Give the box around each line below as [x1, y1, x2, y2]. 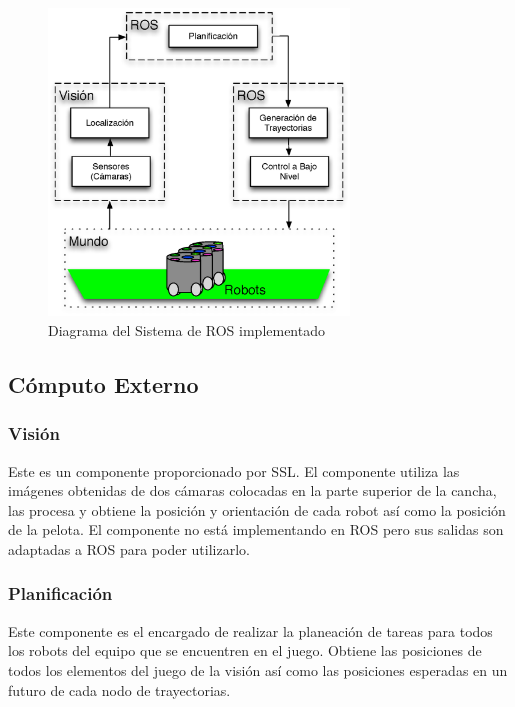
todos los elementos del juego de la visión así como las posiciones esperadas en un [8, 659, 508, 680]
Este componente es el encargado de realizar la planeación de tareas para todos [8, 620, 493, 641]
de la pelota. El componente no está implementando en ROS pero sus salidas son [8, 519, 504, 540]
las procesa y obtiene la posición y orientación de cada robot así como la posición [8, 499, 506, 520]
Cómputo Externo [8, 368, 199, 399]
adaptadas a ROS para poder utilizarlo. [8, 538, 250, 559]
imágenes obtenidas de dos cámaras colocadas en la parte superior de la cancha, [8, 480, 497, 501]
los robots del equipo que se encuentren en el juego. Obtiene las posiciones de [8, 640, 482, 661]
